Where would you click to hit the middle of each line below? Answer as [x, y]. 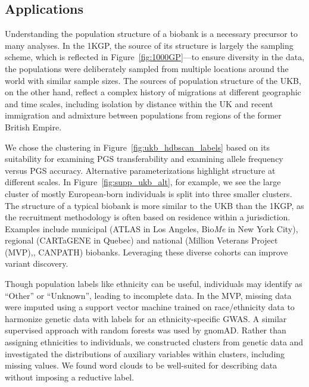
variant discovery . [37, 263]
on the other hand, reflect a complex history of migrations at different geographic [153, 92]
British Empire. [33, 127]
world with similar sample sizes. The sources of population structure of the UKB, [153, 80]
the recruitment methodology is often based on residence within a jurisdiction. [148, 217]
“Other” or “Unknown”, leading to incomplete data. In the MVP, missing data [148, 295]
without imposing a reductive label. [70, 377]
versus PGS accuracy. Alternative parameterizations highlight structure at [140, 170]
